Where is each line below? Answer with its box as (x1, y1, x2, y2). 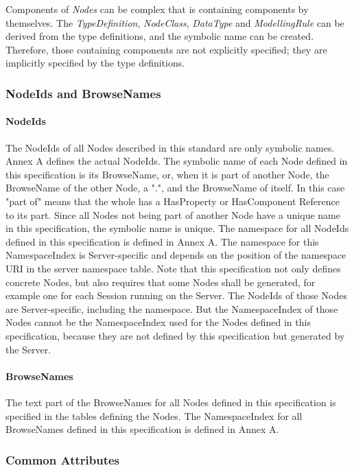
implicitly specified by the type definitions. (5, 56, 185, 70)
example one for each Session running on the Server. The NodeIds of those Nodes (5, 288, 347, 303)
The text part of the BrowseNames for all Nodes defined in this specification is (5, 395, 336, 409)
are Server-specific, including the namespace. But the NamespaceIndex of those (5, 301, 338, 316)
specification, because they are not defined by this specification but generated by (5, 328, 345, 342)
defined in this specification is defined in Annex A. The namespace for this (5, 234, 319, 248)
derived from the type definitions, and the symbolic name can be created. (5, 29, 314, 43)
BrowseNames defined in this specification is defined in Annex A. (5, 422, 279, 436)
